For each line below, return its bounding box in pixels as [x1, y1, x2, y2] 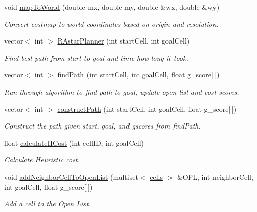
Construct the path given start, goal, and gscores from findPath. [4, 120, 201, 131]
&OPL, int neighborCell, [177, 171, 253, 182]
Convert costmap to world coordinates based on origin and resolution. [4, 18, 219, 29]
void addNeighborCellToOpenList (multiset [4, 171, 138, 182]
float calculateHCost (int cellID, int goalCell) [4, 137, 144, 148]
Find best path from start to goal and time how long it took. [4, 52, 188, 63]
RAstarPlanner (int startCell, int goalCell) [57, 35, 190, 46]
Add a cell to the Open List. [4, 198, 91, 209]
